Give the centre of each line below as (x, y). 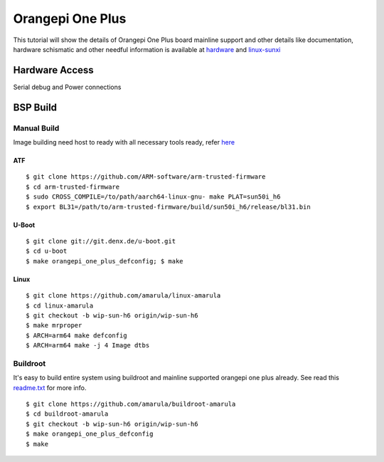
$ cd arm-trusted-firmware (73, 187)
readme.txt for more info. (50, 387)
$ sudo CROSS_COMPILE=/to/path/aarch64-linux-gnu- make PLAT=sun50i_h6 (153, 197)
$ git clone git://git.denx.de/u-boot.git (101, 241)
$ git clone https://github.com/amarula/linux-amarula (123, 296)
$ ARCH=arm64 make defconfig (76, 335)
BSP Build (35, 107)
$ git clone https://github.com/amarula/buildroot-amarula (131, 404)
